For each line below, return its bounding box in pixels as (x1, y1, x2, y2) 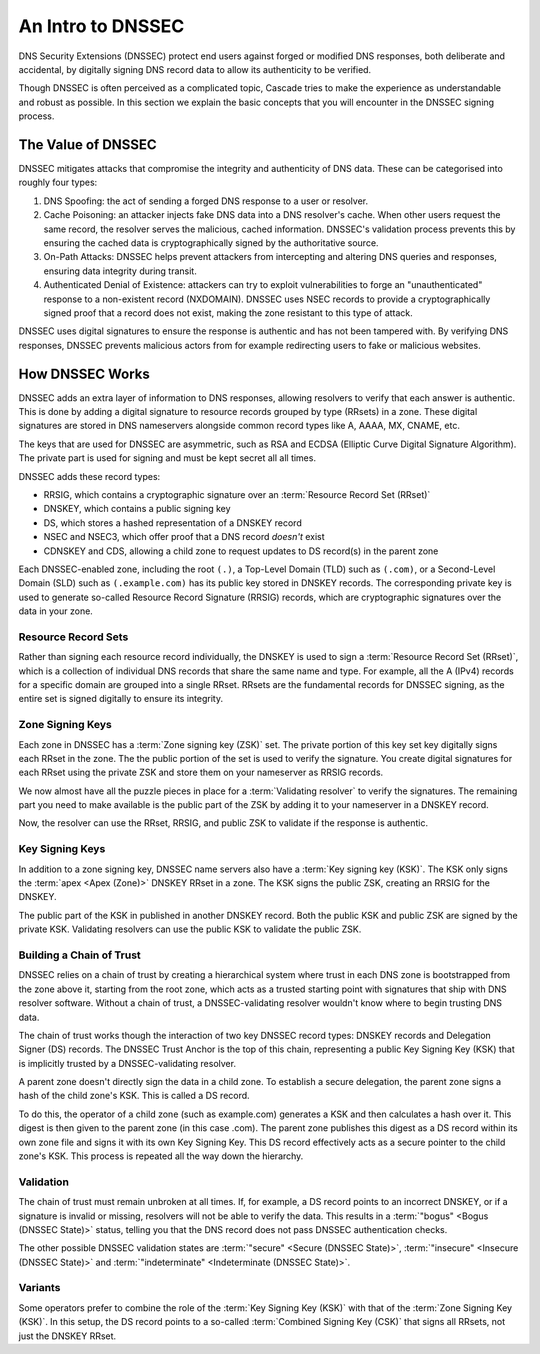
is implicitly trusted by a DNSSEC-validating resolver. (18, 1057, 237, 1069)
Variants (18, 1281, 61, 1295)
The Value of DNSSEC (18, 136, 157, 153)
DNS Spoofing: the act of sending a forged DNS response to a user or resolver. (43, 195, 369, 207)
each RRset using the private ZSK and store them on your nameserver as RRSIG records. (18, 766, 384, 779)
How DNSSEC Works (18, 365, 150, 382)
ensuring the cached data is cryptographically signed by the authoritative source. (43, 236, 379, 249)
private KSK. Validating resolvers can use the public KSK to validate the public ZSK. (18, 923, 362, 935)
